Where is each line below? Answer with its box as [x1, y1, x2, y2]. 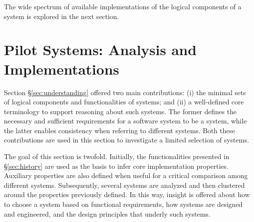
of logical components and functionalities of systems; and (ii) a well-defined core [4, 97, 244, 107]
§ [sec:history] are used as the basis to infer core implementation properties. [4, 161, 229, 171]
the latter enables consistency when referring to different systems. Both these [4, 125, 235, 135]
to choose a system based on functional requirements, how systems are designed [4, 199, 243, 209]
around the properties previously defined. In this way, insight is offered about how [4, 189, 250, 200]
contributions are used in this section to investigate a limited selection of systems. [4, 135, 249, 145]
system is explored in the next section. [4, 11, 119, 21]
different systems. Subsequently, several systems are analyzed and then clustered [4, 180, 245, 190]
